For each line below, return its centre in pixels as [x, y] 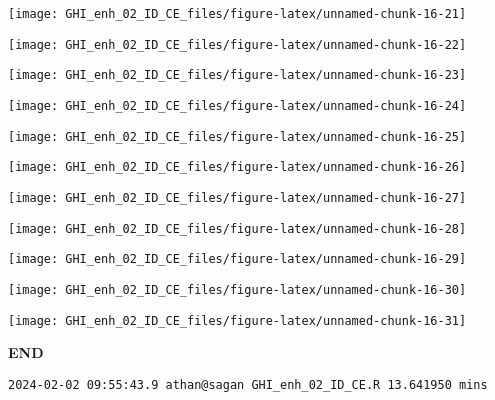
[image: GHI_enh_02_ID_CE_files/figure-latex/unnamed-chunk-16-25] [237, 136]
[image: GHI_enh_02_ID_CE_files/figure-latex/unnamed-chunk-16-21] [237, 14]
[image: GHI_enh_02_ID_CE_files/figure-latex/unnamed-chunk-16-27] [237, 197]
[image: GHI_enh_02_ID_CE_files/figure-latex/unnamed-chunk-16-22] [237, 44]
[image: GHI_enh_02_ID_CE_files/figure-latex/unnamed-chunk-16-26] [237, 167]
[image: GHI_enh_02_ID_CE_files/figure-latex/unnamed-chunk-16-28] [237, 228]
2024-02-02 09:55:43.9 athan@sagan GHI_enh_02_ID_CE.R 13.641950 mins [248, 384]
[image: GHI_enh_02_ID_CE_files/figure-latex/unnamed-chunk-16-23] [237, 75]
